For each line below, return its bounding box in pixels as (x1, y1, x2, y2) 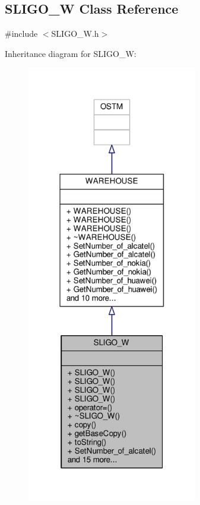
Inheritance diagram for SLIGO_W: (5, 47, 136, 59)
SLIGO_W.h (51, 27, 99, 40)
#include (5, 27, 38, 40)
